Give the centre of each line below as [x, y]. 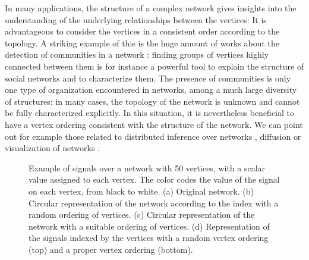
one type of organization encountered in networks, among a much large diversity [151, 90]
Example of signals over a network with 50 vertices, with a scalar [147, 167]
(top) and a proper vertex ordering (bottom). [111, 249]
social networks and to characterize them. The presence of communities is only [148, 78]
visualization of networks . [53, 148]
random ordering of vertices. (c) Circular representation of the [142, 214]
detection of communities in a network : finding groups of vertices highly [137, 54]
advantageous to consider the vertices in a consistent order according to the [142, 31]
